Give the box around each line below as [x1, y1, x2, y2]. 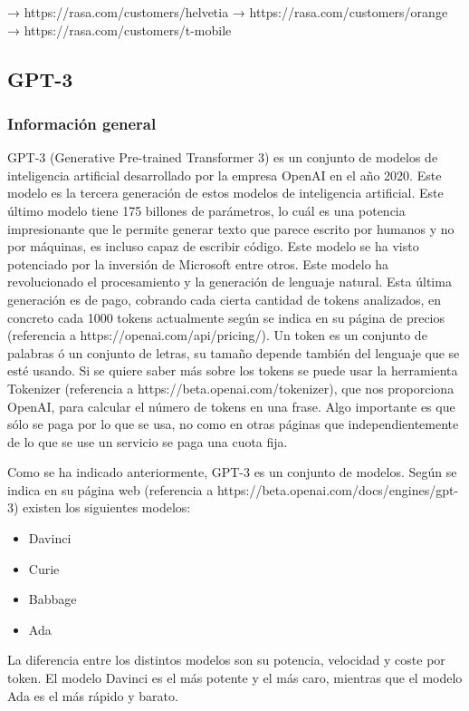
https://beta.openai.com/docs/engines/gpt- [216, 480, 459, 499]
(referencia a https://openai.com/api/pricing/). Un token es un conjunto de [7, 326, 427, 345]
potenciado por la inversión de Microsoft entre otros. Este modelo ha [7, 254, 389, 273]
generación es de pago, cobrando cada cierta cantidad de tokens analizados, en [7, 289, 442, 308]
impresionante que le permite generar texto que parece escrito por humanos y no [7, 219, 455, 238]
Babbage [28, 589, 77, 609]
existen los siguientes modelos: [23, 498, 191, 517]
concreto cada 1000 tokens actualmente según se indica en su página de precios [7, 307, 445, 326]
